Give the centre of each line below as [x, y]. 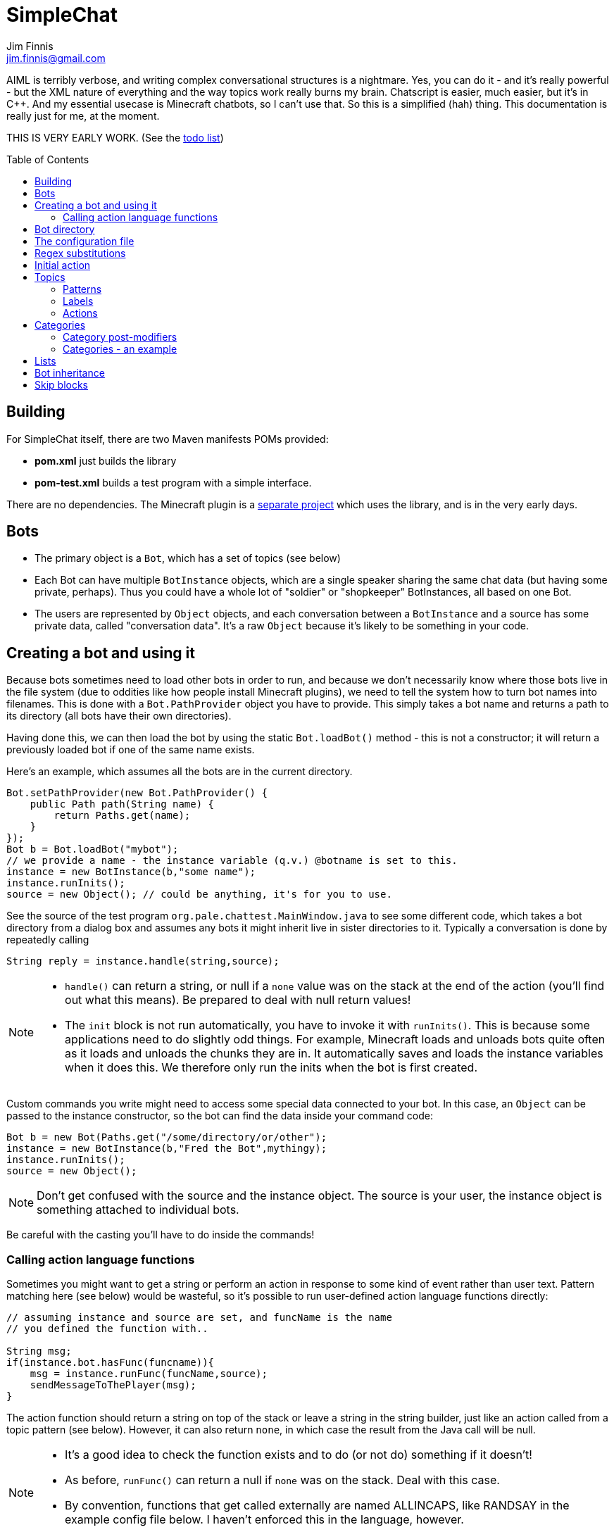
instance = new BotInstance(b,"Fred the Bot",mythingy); [167, 1149]
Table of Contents [48, 159]
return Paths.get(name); [122, 816]
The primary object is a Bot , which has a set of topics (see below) [188, 558]
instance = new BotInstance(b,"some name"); [131, 872]
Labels [78, 301]
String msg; [39, 1351]
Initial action [63, 265]
